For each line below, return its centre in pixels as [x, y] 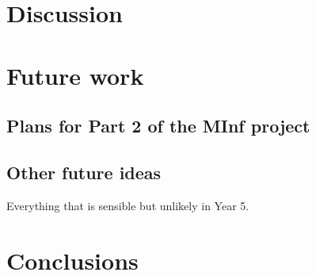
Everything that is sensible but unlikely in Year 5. [128, 205]
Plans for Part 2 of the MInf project [158, 126]
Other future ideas [84, 172]
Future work [75, 75]
